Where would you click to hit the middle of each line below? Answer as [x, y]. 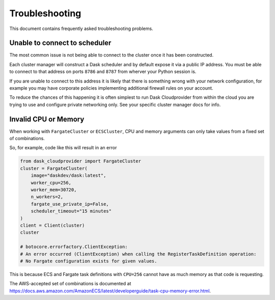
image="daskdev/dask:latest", [68, 175]
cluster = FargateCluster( [54, 168]
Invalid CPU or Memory [47, 119]
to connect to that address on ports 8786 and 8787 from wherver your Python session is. [103, 72]
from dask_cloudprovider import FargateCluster [80, 161]
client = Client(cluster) [52, 225]
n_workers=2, [47, 197]
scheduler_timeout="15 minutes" [71, 211]
